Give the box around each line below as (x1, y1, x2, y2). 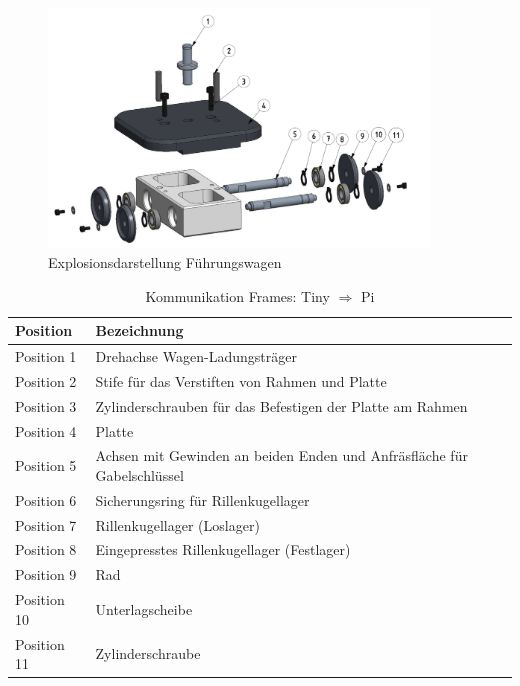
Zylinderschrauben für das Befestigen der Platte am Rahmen (95, 395, 468, 416)
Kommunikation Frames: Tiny (145, 285, 330, 306)
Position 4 (15, 420, 77, 441)
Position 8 (15, 539, 77, 560)
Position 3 (15, 395, 77, 416)
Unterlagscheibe (95, 598, 193, 619)
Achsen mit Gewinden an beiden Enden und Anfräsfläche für (95, 445, 468, 466)
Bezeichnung (95, 320, 184, 341)
